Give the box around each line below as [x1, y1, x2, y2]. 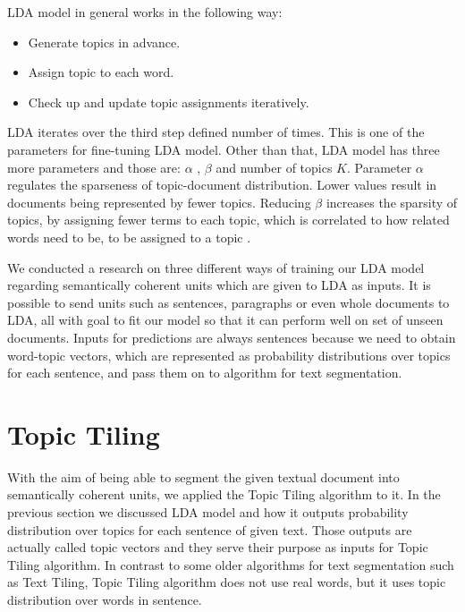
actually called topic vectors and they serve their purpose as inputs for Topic [7, 538, 428, 557]
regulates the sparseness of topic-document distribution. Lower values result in [7, 175, 437, 194]
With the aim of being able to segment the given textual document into [7, 467, 400, 486]
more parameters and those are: [7, 157, 181, 176]
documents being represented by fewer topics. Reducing [7, 192, 311, 211]
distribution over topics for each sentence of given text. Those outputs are [7, 520, 412, 539]
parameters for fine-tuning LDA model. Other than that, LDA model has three [7, 140, 440, 158]
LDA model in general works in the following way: [7, 3, 283, 21]
